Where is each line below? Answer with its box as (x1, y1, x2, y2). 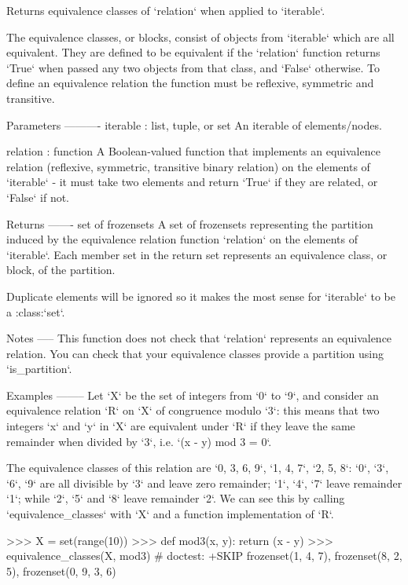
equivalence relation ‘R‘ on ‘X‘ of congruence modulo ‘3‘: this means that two (6, 402, 380, 419)
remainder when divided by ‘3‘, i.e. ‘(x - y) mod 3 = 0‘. (6, 433, 272, 449)
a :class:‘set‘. (6, 303, 65, 320)
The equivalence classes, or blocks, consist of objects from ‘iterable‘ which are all (6, 28, 395, 45)
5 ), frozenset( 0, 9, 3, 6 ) (6, 562, 116, 579)
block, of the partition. (6, 261, 116, 278)
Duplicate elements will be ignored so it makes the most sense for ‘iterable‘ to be (6, 287, 395, 304)
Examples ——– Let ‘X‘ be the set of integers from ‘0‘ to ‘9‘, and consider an (6, 386, 379, 403)
